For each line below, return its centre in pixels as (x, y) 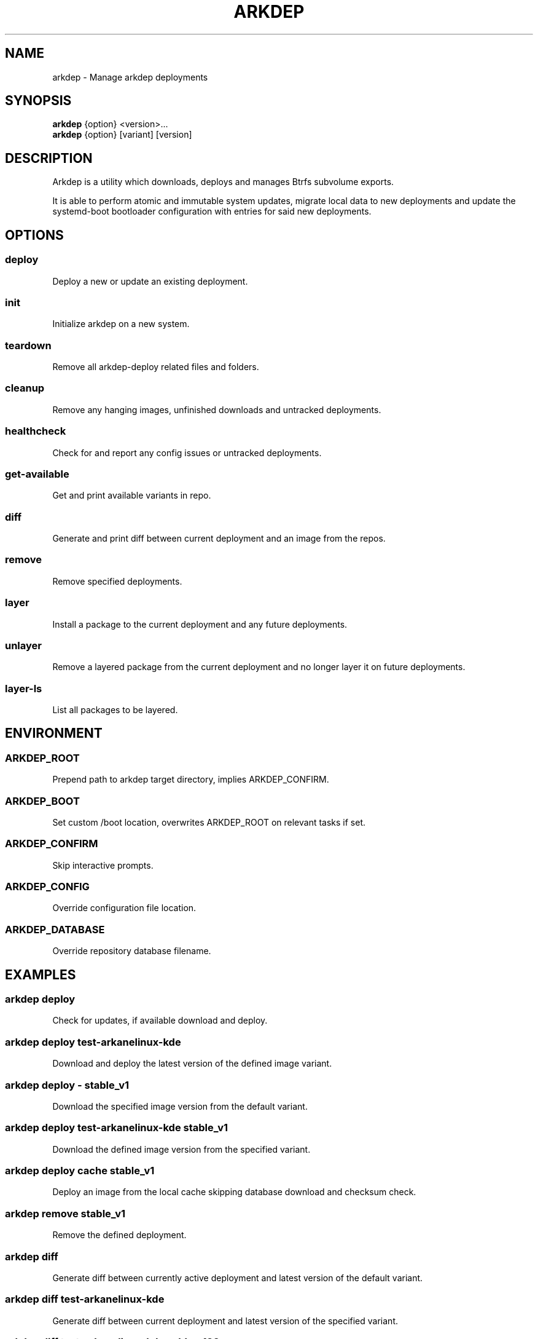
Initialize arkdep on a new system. (121, 324)
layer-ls (24, 688)
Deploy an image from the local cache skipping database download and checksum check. (234, 1192)
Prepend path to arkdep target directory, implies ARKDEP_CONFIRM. (191, 780)
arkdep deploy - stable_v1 (67, 1085)
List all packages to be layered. (115, 710)
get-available (37, 474)
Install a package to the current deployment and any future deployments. (200, 624)
